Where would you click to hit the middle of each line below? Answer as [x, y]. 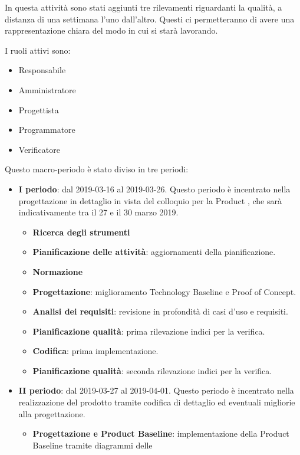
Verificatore [39, 149]
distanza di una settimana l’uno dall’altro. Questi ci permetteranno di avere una [150, 19]
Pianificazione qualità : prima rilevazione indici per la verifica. [149, 331]
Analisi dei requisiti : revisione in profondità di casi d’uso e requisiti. [160, 311]
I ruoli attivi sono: [38, 50]
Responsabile [42, 70]
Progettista [39, 109]
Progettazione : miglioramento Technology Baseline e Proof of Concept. [164, 291]
